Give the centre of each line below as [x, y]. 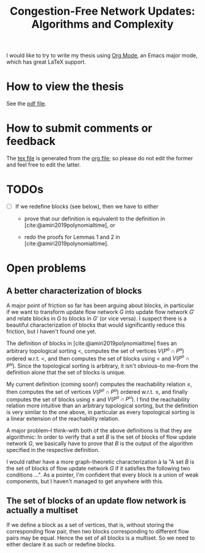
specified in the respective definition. [53, 450]
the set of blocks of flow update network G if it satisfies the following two [98, 469]
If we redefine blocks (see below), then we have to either [87, 206]
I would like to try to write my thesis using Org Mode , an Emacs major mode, [102, 56]
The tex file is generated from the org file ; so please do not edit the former [100, 158]
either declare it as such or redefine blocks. [61, 544]
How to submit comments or [79, 128]
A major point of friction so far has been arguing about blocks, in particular [100, 306]
